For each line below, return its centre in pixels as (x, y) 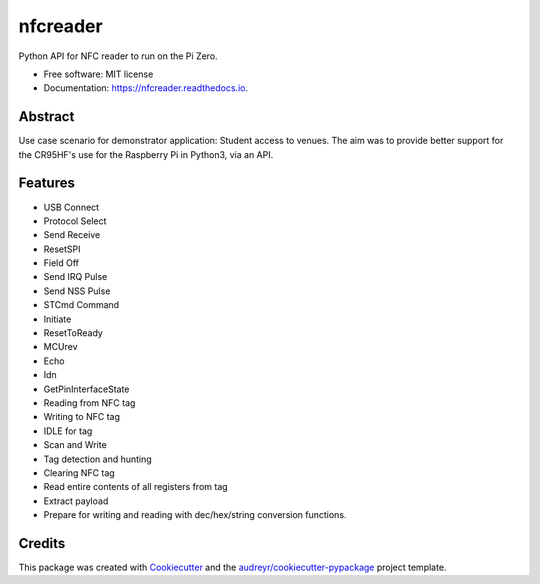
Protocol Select (75, 221)
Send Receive (72, 235)
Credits (42, 543)
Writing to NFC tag (81, 417)
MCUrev (61, 347)
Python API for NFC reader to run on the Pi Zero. (118, 56)
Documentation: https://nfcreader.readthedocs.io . (146, 88)
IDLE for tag (68, 431)
